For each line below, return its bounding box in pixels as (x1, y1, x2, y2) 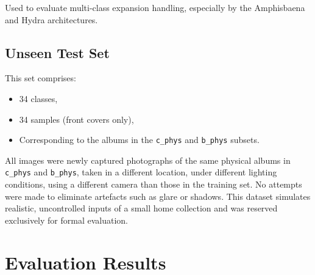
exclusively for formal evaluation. (5, 213, 129, 226)
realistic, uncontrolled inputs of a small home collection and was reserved (5, 202, 278, 215)
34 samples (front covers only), (19, 112, 134, 125)
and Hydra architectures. (5, 13, 98, 26)
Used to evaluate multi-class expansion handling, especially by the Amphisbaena (5, 1, 305, 13)
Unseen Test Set (5, 43, 110, 62)
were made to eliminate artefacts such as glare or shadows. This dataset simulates (5, 189, 311, 202)
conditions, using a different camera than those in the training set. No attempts (5, 178, 302, 191)
